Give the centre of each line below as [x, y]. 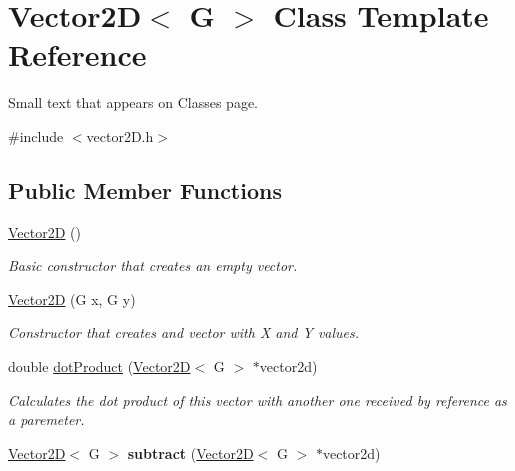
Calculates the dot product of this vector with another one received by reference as [257, 399]
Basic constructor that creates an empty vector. [153, 265]
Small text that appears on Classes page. [133, 102]
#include [36, 135]
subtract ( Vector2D [190, 452]
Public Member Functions [145, 189]
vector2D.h [120, 135]
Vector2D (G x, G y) [72, 298]
